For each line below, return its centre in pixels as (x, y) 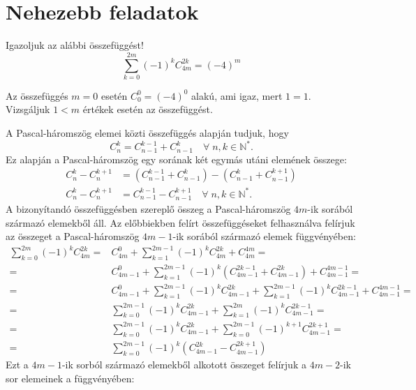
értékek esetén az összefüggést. (148, 109)
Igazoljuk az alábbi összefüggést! (75, 45)
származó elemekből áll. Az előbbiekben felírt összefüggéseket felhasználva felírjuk (180, 222)
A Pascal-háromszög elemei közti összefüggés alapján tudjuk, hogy (147, 133)
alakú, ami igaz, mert (237, 95)
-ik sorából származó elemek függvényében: (264, 236)
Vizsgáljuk (28, 109)
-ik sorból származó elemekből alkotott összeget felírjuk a (184, 365)
